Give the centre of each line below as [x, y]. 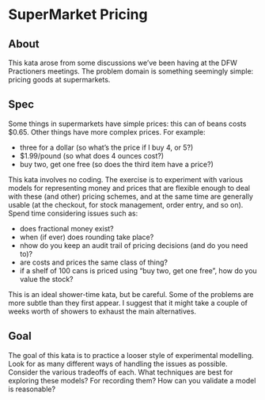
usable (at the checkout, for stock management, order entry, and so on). [126, 204]
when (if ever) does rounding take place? [87, 237]
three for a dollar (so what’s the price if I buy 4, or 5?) [106, 147]
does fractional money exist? [67, 228]
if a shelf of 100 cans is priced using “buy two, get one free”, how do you [138, 270]
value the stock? [46, 279]
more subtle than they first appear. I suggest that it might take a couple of [128, 303]
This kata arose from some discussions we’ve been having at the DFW [123, 63]
